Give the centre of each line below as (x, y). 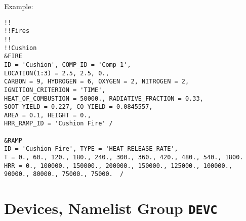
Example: (19, 6)
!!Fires (17, 31)
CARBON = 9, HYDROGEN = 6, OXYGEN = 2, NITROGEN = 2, (97, 82)
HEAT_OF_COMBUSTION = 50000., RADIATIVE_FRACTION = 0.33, (104, 98)
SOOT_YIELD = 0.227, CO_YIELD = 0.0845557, (78, 107)
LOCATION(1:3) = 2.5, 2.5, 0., (57, 73)
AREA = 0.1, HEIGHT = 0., (48, 115)
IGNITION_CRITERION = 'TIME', (55, 90)
